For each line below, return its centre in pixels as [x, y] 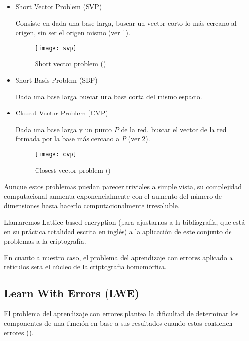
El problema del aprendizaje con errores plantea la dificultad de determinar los [121, 313]
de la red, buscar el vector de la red [174, 129]
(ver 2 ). [139, 139]
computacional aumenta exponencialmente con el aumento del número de [113, 196]
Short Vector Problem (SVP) [59, 6]
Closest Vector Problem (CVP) [62, 113]
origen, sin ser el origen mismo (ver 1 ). [73, 32]
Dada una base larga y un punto [64, 129]
